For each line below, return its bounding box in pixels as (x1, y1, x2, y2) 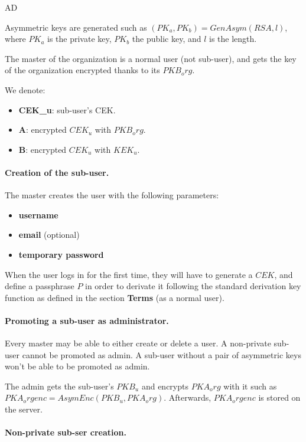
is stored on (258, 391, 301, 404)
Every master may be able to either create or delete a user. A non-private (5, 337, 271, 349)
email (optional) (18, 228, 80, 241)
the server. (5, 403, 43, 415)
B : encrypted (18, 143, 67, 155)
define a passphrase (5, 280, 74, 292)
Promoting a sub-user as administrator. (5, 314, 169, 326)
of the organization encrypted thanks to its (5, 64, 160, 76)
